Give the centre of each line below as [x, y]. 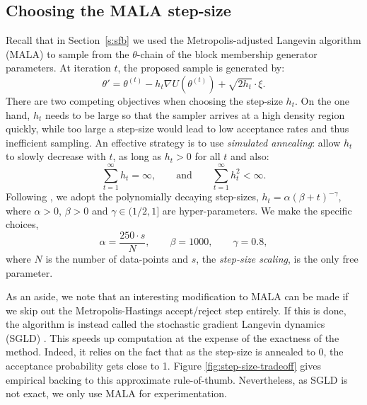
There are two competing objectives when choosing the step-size [144, 100]
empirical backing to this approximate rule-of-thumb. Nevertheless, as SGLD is [177, 379]
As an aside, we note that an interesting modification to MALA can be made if [177, 296]
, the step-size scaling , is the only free [277, 258]
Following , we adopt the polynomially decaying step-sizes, [132, 196]
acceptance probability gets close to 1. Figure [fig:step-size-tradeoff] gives [163, 366]
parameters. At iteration [58, 68]
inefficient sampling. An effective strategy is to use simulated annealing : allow [173, 142]
